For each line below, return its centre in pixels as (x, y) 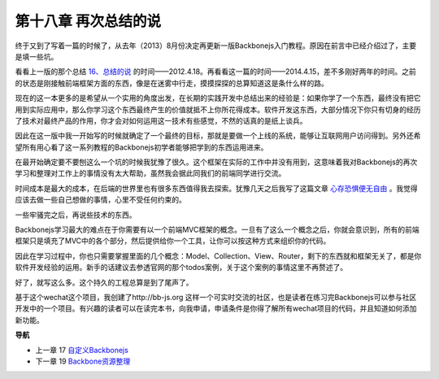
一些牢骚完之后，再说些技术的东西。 (76, 215)
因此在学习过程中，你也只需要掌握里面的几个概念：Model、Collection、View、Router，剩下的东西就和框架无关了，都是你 (218, 255)
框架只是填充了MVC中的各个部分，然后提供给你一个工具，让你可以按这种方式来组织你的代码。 (173, 241)
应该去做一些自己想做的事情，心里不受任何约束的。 (100, 200)
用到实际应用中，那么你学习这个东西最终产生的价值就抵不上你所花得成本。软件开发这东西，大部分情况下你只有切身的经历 (218, 109)
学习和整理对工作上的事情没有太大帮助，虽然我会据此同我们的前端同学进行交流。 (150, 173)
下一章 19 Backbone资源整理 (83, 361)
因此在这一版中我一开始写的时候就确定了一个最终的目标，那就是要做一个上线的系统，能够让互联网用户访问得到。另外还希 (218, 136)
